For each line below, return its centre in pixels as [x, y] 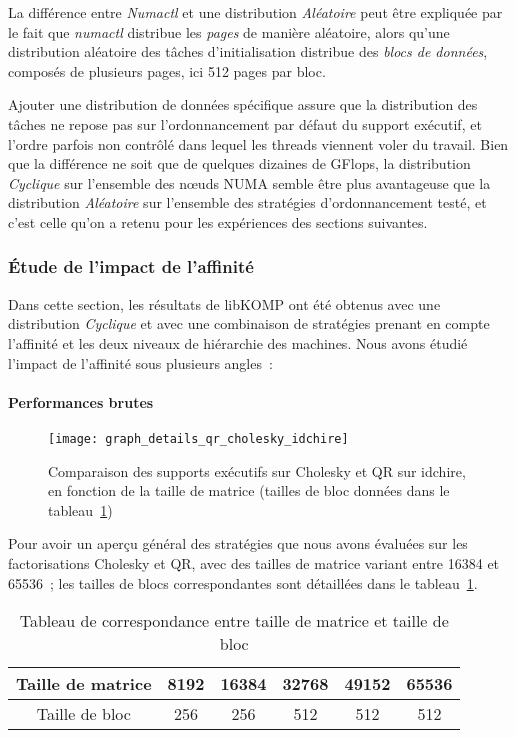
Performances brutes [81, 401]
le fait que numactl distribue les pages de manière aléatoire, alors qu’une [229, 31]
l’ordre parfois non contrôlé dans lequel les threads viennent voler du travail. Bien [258, 143]
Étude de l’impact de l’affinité [131, 266]
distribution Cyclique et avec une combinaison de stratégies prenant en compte [249, 323]
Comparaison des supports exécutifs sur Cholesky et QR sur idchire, [257, 470]
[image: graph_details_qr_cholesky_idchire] [198, 438]
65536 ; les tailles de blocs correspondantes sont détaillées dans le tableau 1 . [243, 582]
